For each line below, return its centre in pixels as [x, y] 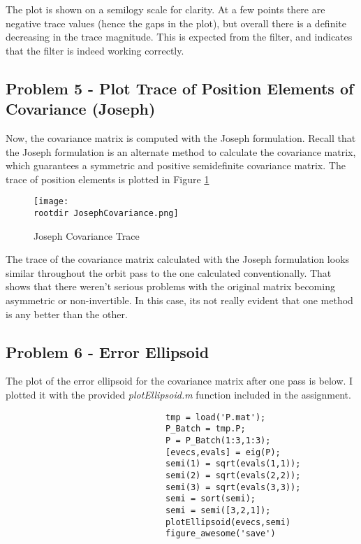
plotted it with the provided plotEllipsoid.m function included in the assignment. [178, 395]
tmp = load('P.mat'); [216, 417]
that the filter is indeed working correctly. [95, 50]
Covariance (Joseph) [81, 109]
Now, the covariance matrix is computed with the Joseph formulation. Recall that [181, 137]
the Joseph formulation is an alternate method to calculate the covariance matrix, [181, 151]
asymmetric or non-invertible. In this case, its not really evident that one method [179, 300]
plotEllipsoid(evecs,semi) [228, 522]
